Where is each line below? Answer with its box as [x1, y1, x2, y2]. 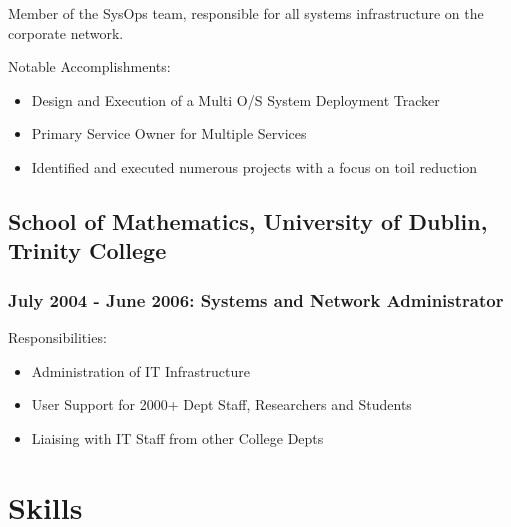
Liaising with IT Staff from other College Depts [31, 427, 324, 448]
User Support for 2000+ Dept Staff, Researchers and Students [31, 394, 412, 415]
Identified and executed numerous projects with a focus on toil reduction [31, 156, 478, 177]
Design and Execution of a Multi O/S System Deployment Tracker [31, 89, 440, 110]
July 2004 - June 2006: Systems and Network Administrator [8, 287, 504, 312]
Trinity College [8, 235, 167, 266]
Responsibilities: [8, 326, 107, 347]
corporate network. [8, 22, 124, 43]
